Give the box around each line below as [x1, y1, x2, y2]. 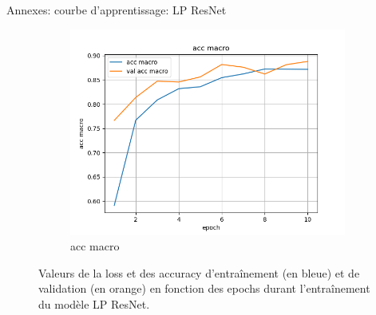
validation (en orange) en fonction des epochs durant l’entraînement [38, 280, 370, 297]
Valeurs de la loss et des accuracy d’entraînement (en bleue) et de [38, 264, 360, 281]
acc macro [70, 238, 120, 254]
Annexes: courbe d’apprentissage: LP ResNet [6, 2, 227, 18]
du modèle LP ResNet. [38, 295, 150, 312]
